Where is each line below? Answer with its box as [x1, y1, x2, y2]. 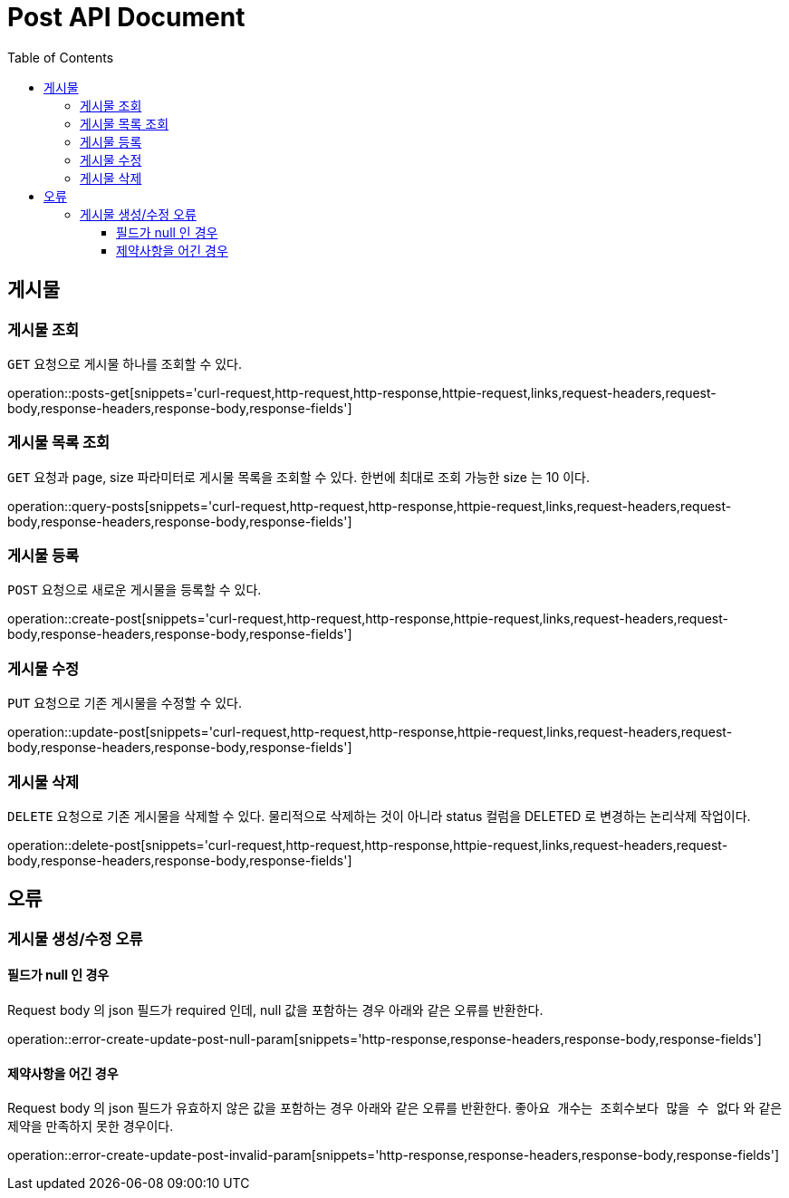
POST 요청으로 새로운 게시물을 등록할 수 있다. [7, 582, 262, 598]
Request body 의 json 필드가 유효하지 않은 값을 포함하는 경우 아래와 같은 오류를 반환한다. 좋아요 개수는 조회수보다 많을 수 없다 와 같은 [7, 1100, 783, 1116]
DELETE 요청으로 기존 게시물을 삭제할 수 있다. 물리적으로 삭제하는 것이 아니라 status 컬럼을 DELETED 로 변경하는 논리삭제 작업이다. [7, 807, 751, 824]
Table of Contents [7, 49, 114, 65]
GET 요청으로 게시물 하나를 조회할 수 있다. [7, 355, 243, 372]
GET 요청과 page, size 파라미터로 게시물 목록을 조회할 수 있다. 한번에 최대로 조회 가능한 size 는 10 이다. [7, 469, 591, 485]
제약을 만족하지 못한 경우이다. [7, 1118, 174, 1135]
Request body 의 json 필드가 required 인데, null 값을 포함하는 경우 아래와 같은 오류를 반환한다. [7, 1002, 544, 1019]
